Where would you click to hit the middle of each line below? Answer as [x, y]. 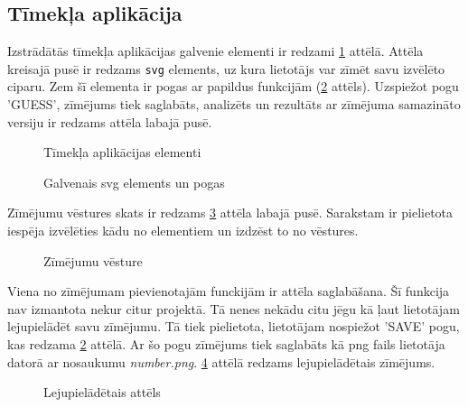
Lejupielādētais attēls [102, 392]
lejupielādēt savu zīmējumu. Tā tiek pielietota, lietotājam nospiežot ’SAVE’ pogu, [234, 326]
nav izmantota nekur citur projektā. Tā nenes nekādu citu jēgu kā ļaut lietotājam [234, 308]
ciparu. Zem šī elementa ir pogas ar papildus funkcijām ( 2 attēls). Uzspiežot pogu [233, 86]
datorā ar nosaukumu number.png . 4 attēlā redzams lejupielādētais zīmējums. [221, 361]
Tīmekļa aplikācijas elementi [122, 152]
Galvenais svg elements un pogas [134, 182]
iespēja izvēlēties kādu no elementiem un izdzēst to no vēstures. [183, 231]
